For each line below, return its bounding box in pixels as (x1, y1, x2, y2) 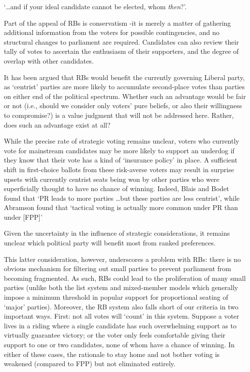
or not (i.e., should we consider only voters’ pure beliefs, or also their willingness (4, 100, 242, 111)
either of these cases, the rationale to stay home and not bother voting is (4, 349, 220, 359)
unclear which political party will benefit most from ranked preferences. (4, 238, 216, 248)
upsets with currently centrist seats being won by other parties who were (4, 174, 220, 184)
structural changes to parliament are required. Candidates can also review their (4, 36, 239, 47)
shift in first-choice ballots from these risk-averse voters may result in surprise (4, 164, 234, 174)
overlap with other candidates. (4, 55, 94, 65)
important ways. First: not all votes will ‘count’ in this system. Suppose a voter (4, 311, 239, 321)
